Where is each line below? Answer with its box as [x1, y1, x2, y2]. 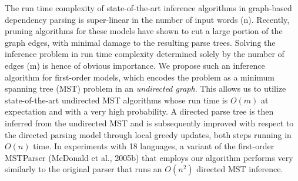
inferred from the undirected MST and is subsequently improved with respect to [5, 116, 294, 129]
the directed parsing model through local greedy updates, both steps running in [5, 128, 292, 140]
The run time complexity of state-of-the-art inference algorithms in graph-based [5, 2, 292, 14]
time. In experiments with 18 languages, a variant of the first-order [33, 140, 274, 152]
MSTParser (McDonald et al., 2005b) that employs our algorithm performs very [5, 151, 293, 163]
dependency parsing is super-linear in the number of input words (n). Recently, [5, 13, 290, 25]
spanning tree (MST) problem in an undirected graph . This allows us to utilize [5, 82, 286, 95]
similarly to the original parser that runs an [5, 163, 162, 175]
